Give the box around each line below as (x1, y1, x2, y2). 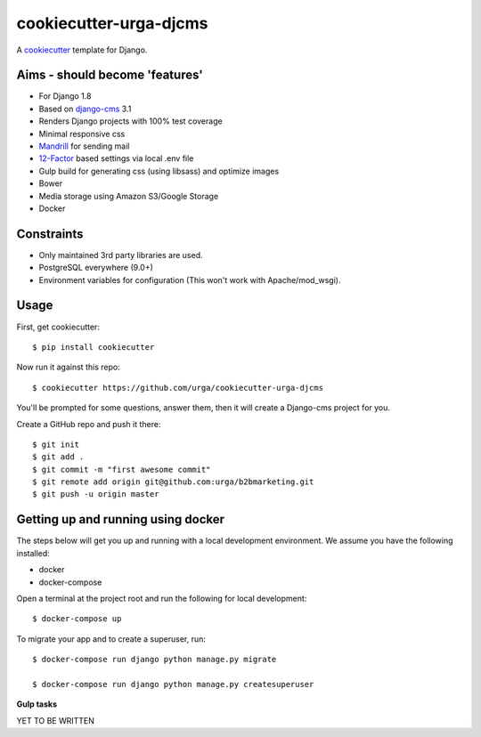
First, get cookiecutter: (16, 321, 100, 332)
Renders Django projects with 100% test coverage (38, 116, 223, 126)
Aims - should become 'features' (16, 68, 204, 83)
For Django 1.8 (38, 91, 92, 101)
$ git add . (32, 452, 85, 462)
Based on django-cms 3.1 (38, 103, 132, 114)
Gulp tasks (16, 699, 58, 709)
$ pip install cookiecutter (32, 342, 155, 352)
